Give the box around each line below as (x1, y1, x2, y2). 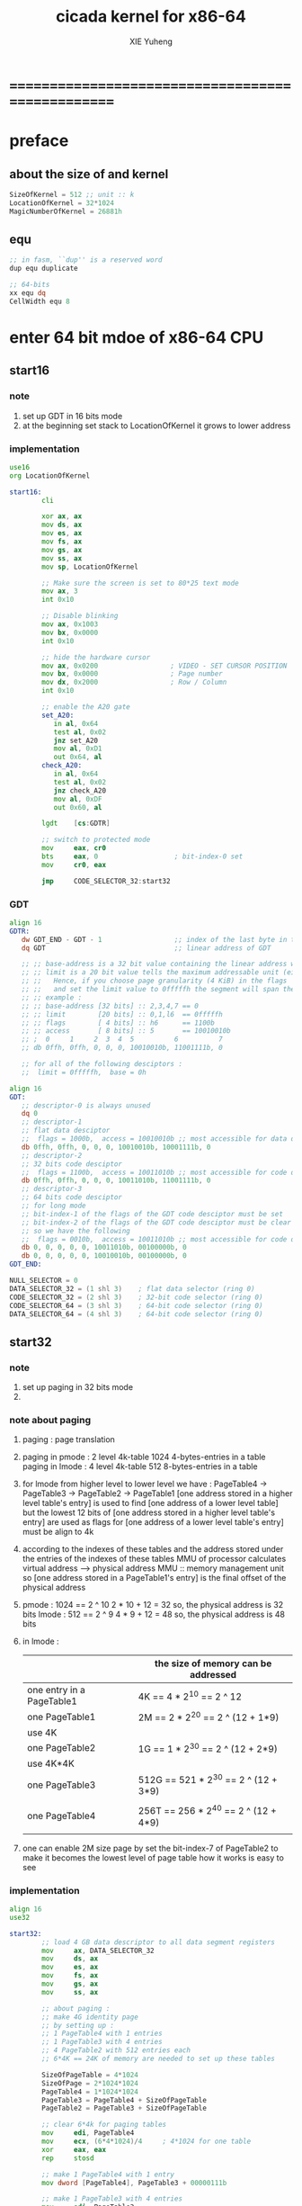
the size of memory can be (154, 1657, 272, 1670)
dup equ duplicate (9, 264, 78, 274)
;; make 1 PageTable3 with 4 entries (41, 2194, 182, 2203)
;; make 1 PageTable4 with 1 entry (41, 2170, 175, 2179)
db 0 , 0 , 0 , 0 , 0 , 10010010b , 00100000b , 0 (21, 1251, 187, 1260)
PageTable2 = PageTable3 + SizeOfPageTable (41, 2103, 207, 2113)
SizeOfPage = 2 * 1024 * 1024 (41, 2078, 139, 2088)
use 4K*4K (26, 1757, 75, 1770)
